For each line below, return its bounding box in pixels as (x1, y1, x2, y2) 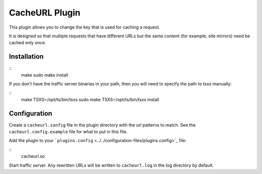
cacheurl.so (21, 153, 45, 159)
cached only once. (9, 40, 46, 46)
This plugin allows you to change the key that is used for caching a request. (9, 24, 160, 30)
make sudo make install (21, 72, 68, 78)
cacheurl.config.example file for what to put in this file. (9, 129, 128, 135)
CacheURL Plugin (9, 7, 81, 18)
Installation (9, 52, 44, 61)
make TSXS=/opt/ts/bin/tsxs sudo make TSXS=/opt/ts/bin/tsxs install (21, 96, 160, 102)
